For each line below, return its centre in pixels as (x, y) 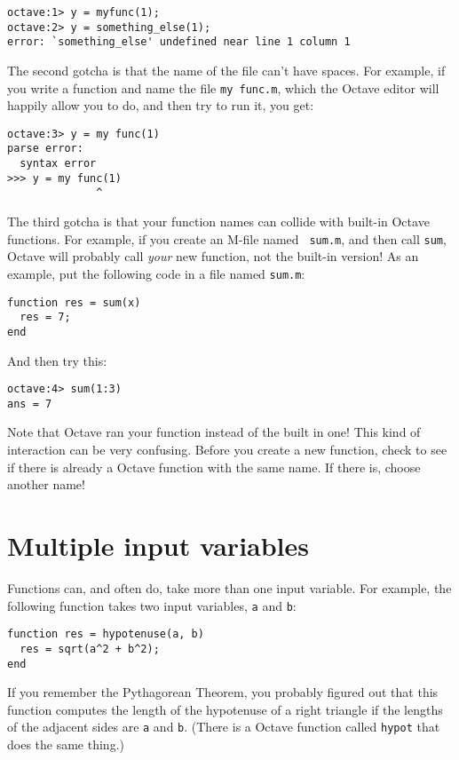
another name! (46, 484)
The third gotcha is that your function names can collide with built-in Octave (218, 222)
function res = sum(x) (74, 302)
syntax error (58, 164)
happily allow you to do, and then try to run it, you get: (161, 105)
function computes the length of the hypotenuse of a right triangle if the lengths (225, 709)
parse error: (45, 149)
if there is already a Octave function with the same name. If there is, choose (214, 467)
